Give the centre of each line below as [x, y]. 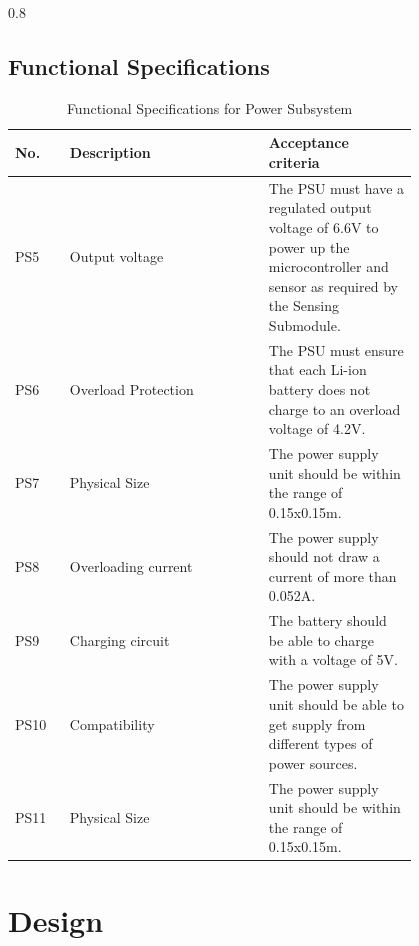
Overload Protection [131, 389]
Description [110, 152]
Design [56, 919]
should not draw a [324, 556]
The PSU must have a [336, 187]
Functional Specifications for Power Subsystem [209, 107]
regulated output [320, 207]
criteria [294, 161]
